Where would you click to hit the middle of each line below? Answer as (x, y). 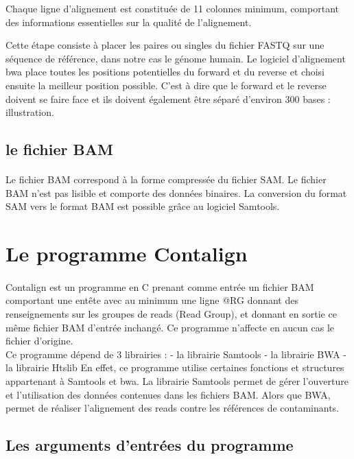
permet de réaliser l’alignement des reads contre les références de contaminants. (172, 408)
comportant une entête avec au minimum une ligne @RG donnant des (152, 300)
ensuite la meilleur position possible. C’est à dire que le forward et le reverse (166, 85)
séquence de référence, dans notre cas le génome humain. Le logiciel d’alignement (176, 58)
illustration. (30, 112)
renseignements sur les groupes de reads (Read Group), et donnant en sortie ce (171, 314)
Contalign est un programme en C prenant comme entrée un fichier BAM (160, 286)
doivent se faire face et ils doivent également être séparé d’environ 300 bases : (168, 98)
